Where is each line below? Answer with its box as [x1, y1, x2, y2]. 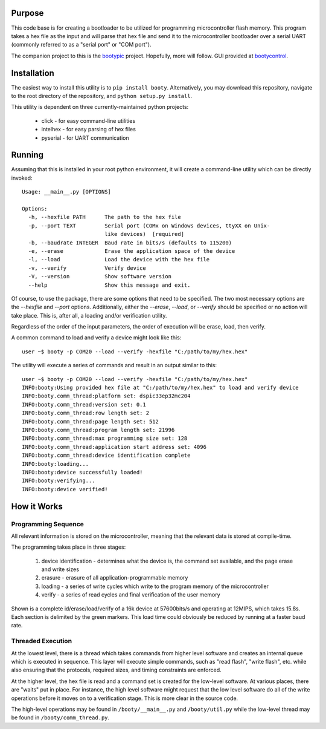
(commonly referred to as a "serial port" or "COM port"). [11, 41, 152, 48]
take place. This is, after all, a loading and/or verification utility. [11, 312, 167, 319]
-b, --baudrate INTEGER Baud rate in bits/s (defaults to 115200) [28, 239, 232, 246]
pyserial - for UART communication [41, 134, 129, 142]
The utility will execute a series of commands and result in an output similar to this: [11, 362, 217, 369]
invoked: [11, 174, 33, 181]
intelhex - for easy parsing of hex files [41, 126, 136, 133]
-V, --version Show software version [28, 273, 172, 280]
